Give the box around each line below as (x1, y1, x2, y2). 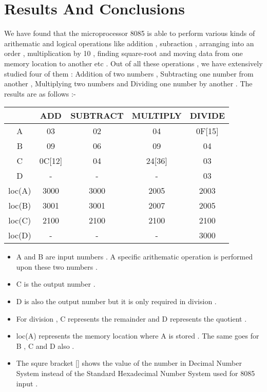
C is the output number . (16, 278, 96, 289)
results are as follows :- (4, 88, 76, 99)
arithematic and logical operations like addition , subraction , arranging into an (4, 38, 254, 48)
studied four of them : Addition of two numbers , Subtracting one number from (4, 68, 254, 79)
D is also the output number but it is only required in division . (16, 296, 217, 307)
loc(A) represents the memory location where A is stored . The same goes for (16, 330, 259, 341)
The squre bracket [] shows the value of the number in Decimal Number (16, 358, 242, 368)
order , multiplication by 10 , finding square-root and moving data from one (4, 48, 243, 59)
